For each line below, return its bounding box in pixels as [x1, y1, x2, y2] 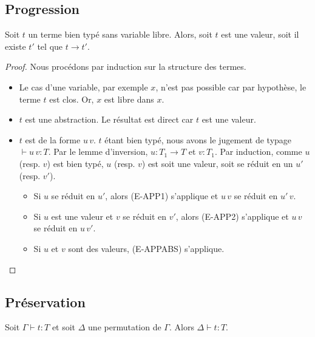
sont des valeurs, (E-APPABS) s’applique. [68, 242, 225, 254]
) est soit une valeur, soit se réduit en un [141, 157, 293, 169]
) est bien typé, [47, 157, 104, 169]
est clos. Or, [49, 92, 94, 105]
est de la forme [25, 133, 81, 146]
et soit [52, 321, 76, 333]
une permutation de [88, 321, 161, 333]
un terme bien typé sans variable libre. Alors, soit [28, 28, 212, 41]
